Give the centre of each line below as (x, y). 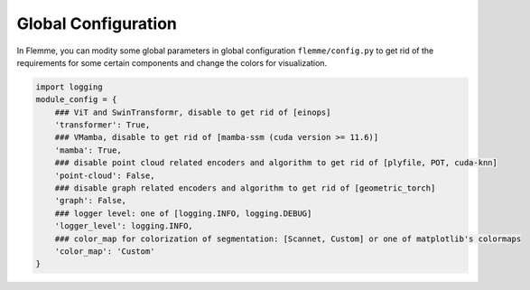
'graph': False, (90, 201)
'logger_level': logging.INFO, (124, 226)
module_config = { (76, 100)
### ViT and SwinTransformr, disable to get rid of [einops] (193, 112)
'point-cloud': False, (105, 175)
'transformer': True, (102, 125)
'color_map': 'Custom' (105, 252)
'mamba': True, (88, 150)
